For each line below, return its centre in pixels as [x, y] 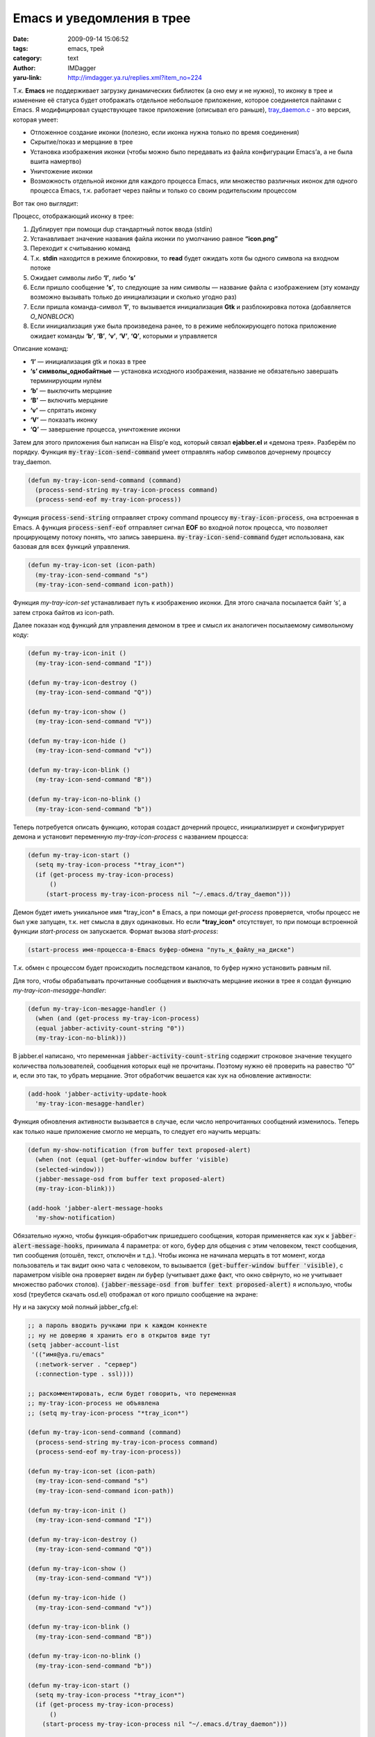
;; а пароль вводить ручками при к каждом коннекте [117, 1326]
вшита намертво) [56, 162]
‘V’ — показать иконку [64, 420]
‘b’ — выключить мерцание [71, 390]
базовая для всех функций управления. [72, 547]
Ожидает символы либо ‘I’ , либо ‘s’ [83, 277]
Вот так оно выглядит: [46, 203]
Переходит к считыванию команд [80, 248]
